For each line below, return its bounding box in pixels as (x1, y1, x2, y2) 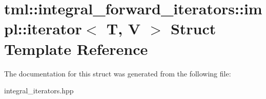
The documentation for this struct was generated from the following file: (4, 68, 231, 78)
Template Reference (4, 38, 148, 59)
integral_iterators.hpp (4, 85, 74, 96)
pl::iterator (4, 18, 82, 39)
